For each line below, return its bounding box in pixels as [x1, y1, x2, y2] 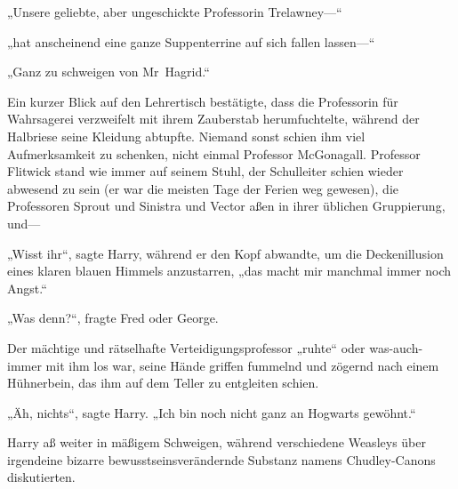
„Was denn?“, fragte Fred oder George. [7, 309, 219, 327]
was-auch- [369, 338, 423, 357]
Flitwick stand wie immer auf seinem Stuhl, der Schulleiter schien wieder [7, 162, 404, 180]
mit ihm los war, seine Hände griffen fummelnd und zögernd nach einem [45, 356, 439, 374]
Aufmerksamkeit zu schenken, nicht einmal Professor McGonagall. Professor [7, 144, 421, 163]
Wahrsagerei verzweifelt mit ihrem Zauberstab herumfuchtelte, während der [7, 109, 420, 128]
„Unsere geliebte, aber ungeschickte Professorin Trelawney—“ [7, 3, 342, 20]
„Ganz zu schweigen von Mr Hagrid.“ [7, 62, 210, 81]
